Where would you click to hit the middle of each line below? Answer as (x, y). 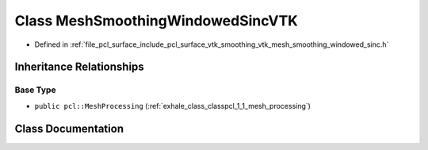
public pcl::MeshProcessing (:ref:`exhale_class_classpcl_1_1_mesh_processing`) (172, 106)
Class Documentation (69, 128)
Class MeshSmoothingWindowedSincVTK (157, 21)
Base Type (35, 90)
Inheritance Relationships (79, 67)
